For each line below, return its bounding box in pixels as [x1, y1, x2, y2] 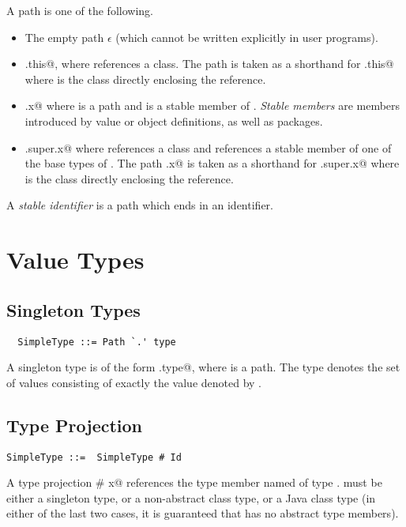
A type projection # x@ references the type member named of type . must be [6, 474, 382, 491]
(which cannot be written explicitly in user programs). [115, 28, 378, 45]
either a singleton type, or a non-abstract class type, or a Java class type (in [6, 489, 376, 506]
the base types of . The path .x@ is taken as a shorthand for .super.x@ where [24, 155, 400, 171]
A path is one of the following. [6, 2, 153, 18]
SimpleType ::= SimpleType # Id [6, 451, 182, 463]
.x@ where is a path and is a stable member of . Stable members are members [24, 97, 400, 114]
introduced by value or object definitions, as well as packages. [24, 112, 323, 129]
